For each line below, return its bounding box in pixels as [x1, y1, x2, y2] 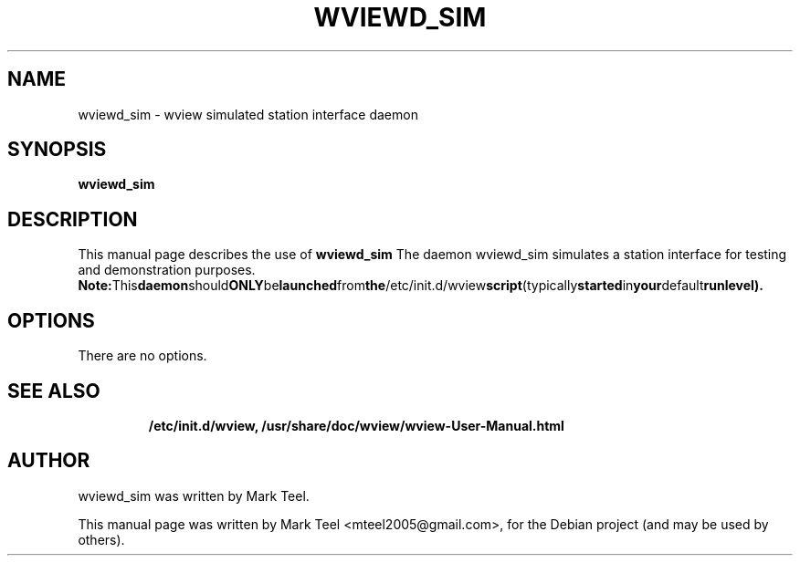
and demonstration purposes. [78, 262, 256, 278]
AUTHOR [7, 449, 90, 473]
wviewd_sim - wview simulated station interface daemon [78, 106, 418, 122]
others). [78, 531, 125, 547]
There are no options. [78, 348, 207, 364]
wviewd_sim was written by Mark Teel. [78, 487, 310, 504]
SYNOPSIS [7, 138, 107, 162]
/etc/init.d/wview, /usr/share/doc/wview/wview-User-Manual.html [148, 417, 564, 433]
